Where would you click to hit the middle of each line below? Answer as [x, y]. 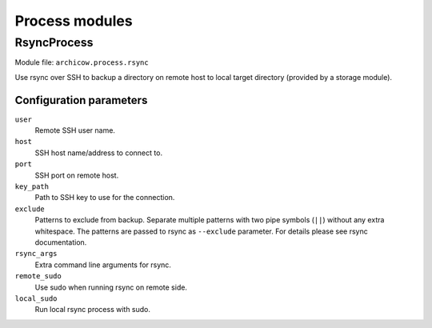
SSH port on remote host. [77, 175]
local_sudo [36, 298]
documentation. [61, 242]
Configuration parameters [81, 100]
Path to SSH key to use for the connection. [105, 198]
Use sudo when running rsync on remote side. [111, 287]
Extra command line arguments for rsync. [103, 265]
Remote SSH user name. [75, 130]
